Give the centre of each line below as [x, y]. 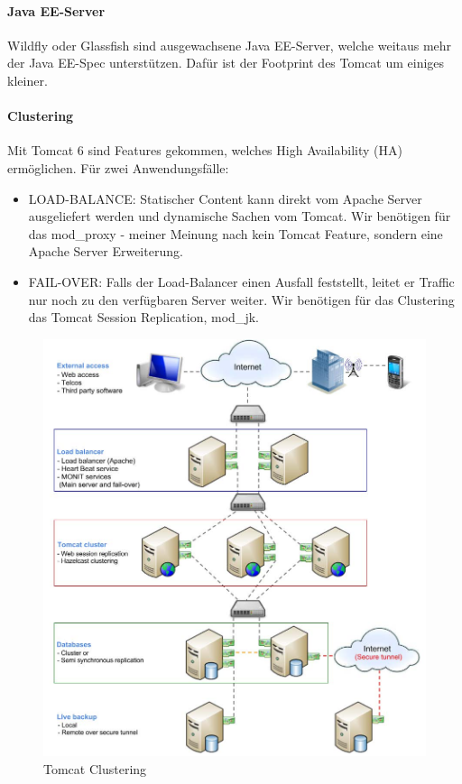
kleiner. [28, 80]
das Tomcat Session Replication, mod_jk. [143, 317]
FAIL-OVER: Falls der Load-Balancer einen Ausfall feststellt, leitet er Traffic [241, 281]
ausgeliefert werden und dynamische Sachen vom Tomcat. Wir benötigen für [240, 216]
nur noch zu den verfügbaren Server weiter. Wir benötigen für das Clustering [241, 299]
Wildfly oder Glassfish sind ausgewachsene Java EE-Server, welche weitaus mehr [230, 45]
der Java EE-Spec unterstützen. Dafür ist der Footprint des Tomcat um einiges [226, 63]
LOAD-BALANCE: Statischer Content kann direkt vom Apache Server [225, 198]
